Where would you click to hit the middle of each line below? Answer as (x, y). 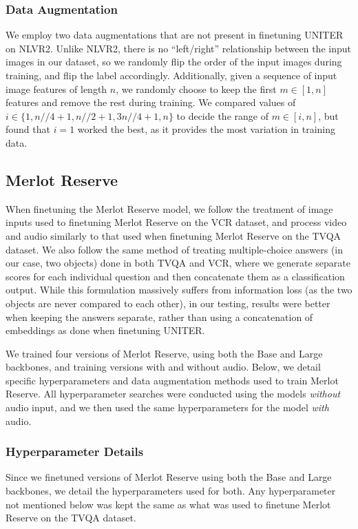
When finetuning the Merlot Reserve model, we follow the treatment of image (169, 208)
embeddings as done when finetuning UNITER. (105, 330)
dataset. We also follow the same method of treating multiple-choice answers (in (175, 249)
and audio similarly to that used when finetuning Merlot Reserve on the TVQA (173, 235)
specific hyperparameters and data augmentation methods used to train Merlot (172, 380)
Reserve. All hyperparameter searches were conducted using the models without (173, 394)
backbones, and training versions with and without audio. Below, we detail (163, 367)
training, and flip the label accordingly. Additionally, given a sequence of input (171, 75)
